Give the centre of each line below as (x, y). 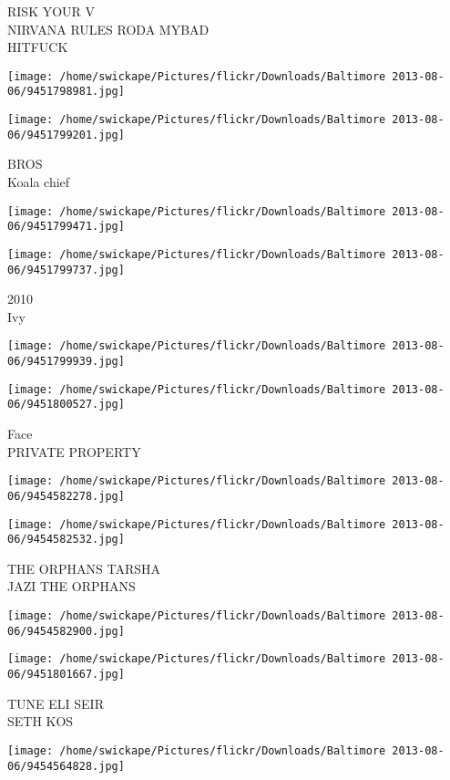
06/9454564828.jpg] (66, 766)
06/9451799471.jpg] (66, 227)
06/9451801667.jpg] (66, 674)
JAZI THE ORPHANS (72, 586)
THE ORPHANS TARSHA (84, 568)
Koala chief (39, 182)
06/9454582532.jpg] (66, 540)
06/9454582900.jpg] (66, 631)
